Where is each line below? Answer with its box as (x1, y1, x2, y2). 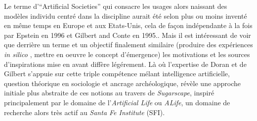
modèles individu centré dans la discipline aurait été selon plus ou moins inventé (4, 10, 247, 21)
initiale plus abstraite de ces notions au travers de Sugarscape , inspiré (4, 88, 214, 98)
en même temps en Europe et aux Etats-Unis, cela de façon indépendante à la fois (4, 20, 253, 30)
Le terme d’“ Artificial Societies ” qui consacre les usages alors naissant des (4, 1, 227, 11)
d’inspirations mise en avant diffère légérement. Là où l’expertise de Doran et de (4, 59, 247, 69)
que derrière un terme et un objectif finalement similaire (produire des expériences (4, 39, 253, 50)
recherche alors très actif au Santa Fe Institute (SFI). (4, 107, 165, 117)
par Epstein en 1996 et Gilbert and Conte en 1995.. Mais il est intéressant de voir (4, 30, 251, 40)
